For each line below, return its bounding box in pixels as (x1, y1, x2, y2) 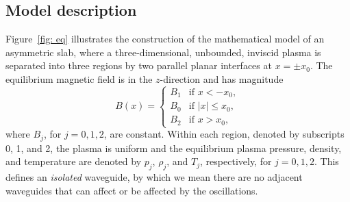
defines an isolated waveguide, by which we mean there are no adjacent (5, 169, 303, 184)
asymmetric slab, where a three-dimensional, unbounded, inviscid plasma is (5, 45, 321, 59)
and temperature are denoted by (5, 154, 142, 168)
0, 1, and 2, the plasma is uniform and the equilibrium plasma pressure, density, (5, 140, 342, 155)
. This (314, 154, 339, 168)
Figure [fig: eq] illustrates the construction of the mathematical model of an (5, 31, 325, 46)
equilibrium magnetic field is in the (5, 71, 153, 86)
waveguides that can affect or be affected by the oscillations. (5, 183, 258, 197)
